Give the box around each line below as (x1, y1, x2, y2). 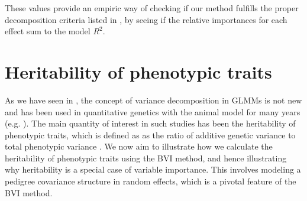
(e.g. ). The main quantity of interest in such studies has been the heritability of (5, 117, 296, 129)
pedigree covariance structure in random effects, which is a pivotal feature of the (5, 175, 296, 187)
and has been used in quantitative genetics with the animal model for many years (5, 105, 300, 118)
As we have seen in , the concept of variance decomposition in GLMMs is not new (5, 93, 302, 106)
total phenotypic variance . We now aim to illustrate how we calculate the (5, 140, 273, 153)
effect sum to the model (5, 25, 91, 37)
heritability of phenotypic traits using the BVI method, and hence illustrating (5, 151, 287, 164)
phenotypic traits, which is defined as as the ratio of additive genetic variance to (5, 128, 296, 141)
